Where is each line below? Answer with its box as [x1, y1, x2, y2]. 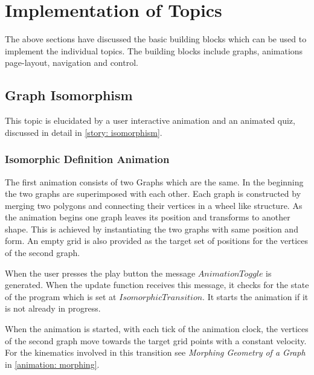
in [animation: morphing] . [5, 357, 100, 370]
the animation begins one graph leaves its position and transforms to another [5, 211, 290, 223]
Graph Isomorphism [5, 86, 133, 104]
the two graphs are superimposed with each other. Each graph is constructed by [5, 187, 301, 200]
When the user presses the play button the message [5, 266, 196, 279]
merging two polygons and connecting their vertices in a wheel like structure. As [5, 199, 303, 211]
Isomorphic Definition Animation [5, 152, 170, 167]
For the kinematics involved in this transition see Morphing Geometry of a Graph [5, 346, 306, 359]
